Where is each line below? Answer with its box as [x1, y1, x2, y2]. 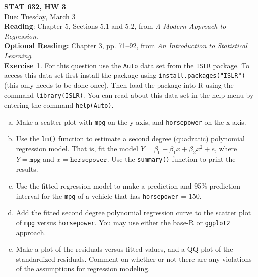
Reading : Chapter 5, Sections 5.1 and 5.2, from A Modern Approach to [4, 21, 226, 31]
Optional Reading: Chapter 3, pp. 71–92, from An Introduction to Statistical [4, 40, 247, 51]
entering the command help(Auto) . [4, 100, 114, 110]
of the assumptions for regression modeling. [16, 263, 150, 274]
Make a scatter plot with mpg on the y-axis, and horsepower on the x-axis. [16, 116, 246, 127]
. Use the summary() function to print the [107, 153, 236, 164]
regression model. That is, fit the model [16, 143, 138, 154]
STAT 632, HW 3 [4, 1, 66, 11]
